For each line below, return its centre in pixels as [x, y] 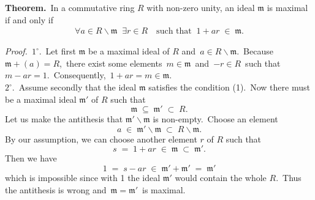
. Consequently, [76, 75]
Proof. [16, 51]
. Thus [289, 177]
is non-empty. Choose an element [215, 119]
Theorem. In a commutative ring [70, 7]
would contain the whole [221, 177]
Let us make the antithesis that [64, 119]
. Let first [57, 51]
